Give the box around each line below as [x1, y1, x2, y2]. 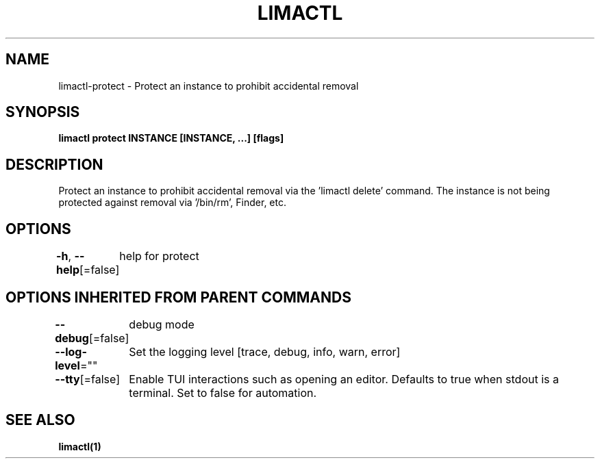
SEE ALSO [5, 411, 75, 429]
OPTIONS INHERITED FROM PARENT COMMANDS [5, 288, 351, 306]
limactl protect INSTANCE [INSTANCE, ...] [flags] [58, 132, 284, 144]
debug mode [129, 317, 195, 331]
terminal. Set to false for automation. [129, 385, 317, 400]
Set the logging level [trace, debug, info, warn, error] [129, 344, 401, 359]
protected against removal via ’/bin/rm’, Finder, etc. [58, 196, 286, 209]
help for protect [119, 249, 199, 263]
